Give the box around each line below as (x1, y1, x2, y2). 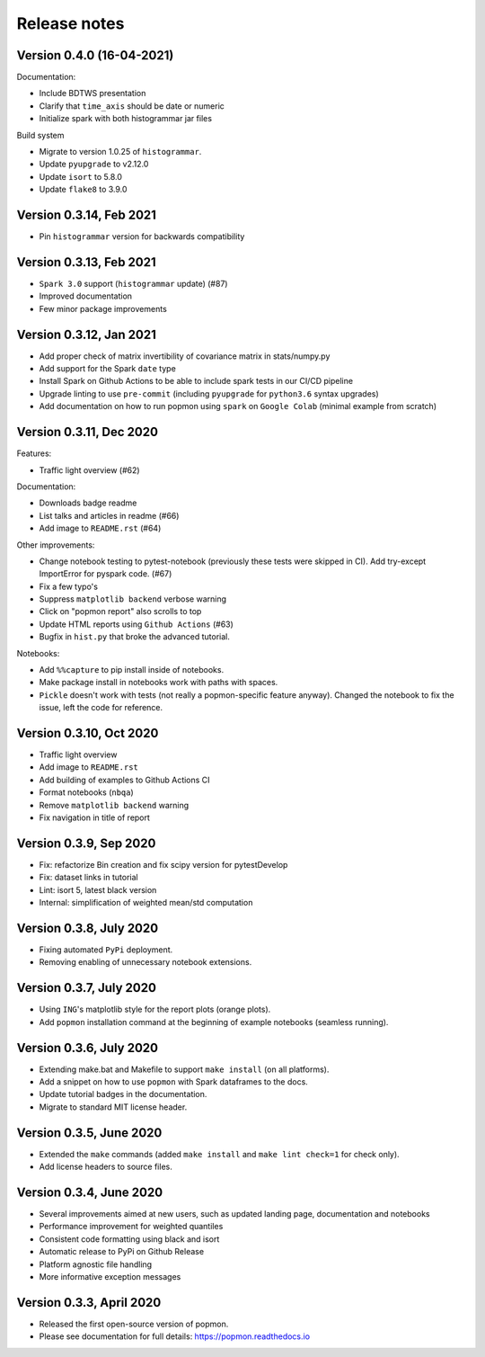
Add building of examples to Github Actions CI (39, 774, 210, 785)
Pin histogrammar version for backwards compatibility (39, 231, 245, 242)
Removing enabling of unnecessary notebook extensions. (39, 957, 252, 968)
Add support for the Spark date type (39, 363, 177, 374)
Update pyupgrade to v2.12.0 (39, 158, 149, 170)
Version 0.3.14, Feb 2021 (16, 208, 157, 222)
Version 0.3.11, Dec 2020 (16, 424, 159, 440)
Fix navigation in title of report (39, 812, 150, 823)
